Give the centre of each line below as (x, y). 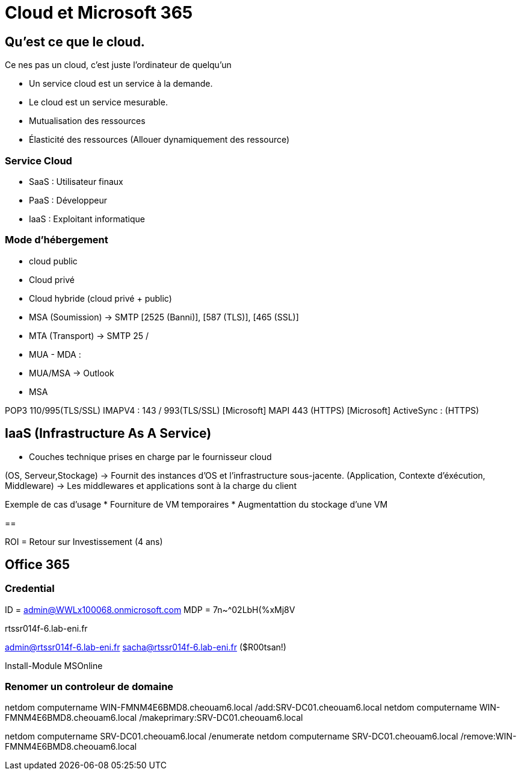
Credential (30, 589)
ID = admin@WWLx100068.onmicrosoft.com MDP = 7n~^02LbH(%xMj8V (150, 609)
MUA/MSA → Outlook (72, 373)
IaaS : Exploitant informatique (87, 219)
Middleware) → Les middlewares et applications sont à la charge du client (151, 485)
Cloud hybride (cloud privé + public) (100, 298)
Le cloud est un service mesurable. (98, 102)
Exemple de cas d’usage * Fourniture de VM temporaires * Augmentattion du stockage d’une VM (196, 504)
